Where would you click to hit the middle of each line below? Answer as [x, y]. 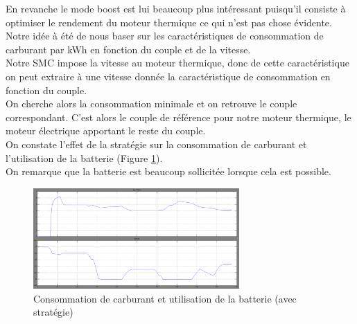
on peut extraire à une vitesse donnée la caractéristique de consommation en [168, 76]
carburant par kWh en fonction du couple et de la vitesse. [128, 49]
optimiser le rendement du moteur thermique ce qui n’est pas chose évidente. [169, 22]
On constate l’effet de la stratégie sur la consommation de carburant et [156, 144]
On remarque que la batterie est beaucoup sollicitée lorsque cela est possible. [168, 171]
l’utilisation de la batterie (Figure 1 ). [84, 157]
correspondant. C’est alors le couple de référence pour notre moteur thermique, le [178, 117]
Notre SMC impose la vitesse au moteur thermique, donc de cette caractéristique [177, 63]
